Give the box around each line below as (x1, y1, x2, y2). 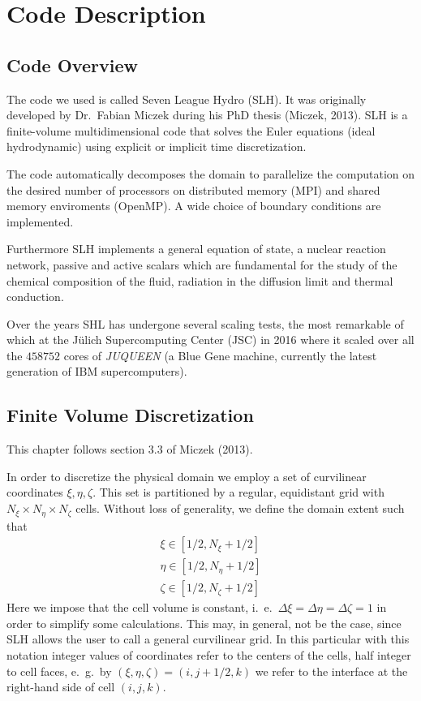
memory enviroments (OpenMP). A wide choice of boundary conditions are (6, 197, 381, 214)
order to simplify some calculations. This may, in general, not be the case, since (6, 614, 402, 631)
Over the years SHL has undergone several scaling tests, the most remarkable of (6, 315, 404, 332)
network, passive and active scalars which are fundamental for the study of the (6, 256, 397, 273)
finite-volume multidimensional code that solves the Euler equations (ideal (6, 122, 376, 139)
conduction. (6, 288, 64, 305)
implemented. (6, 213, 74, 230)
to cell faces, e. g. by (6, 662, 112, 679)
